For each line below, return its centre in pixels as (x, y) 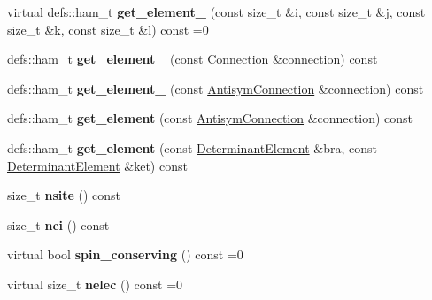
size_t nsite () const (64, 195)
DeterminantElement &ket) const (97, 165)
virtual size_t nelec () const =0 (95, 284)
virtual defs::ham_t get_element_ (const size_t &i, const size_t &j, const (216, 12)
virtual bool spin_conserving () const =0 (125, 254)
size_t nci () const (58, 224)
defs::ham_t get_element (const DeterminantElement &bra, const (192, 147)
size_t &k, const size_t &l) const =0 (108, 29)
